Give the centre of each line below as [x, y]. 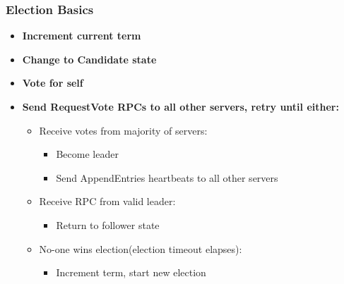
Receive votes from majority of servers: [123, 130]
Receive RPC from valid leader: [107, 201]
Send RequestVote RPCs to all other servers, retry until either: [180, 106]
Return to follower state [108, 224]
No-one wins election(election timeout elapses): [141, 248]
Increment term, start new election [131, 272]
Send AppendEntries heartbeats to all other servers [167, 177]
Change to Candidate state [89, 59]
